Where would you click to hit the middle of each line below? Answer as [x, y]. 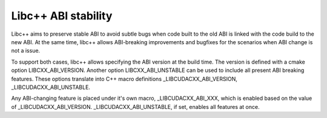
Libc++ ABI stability [62, 16]
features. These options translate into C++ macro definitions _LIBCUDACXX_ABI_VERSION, [124, 79]
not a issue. [26, 51]
